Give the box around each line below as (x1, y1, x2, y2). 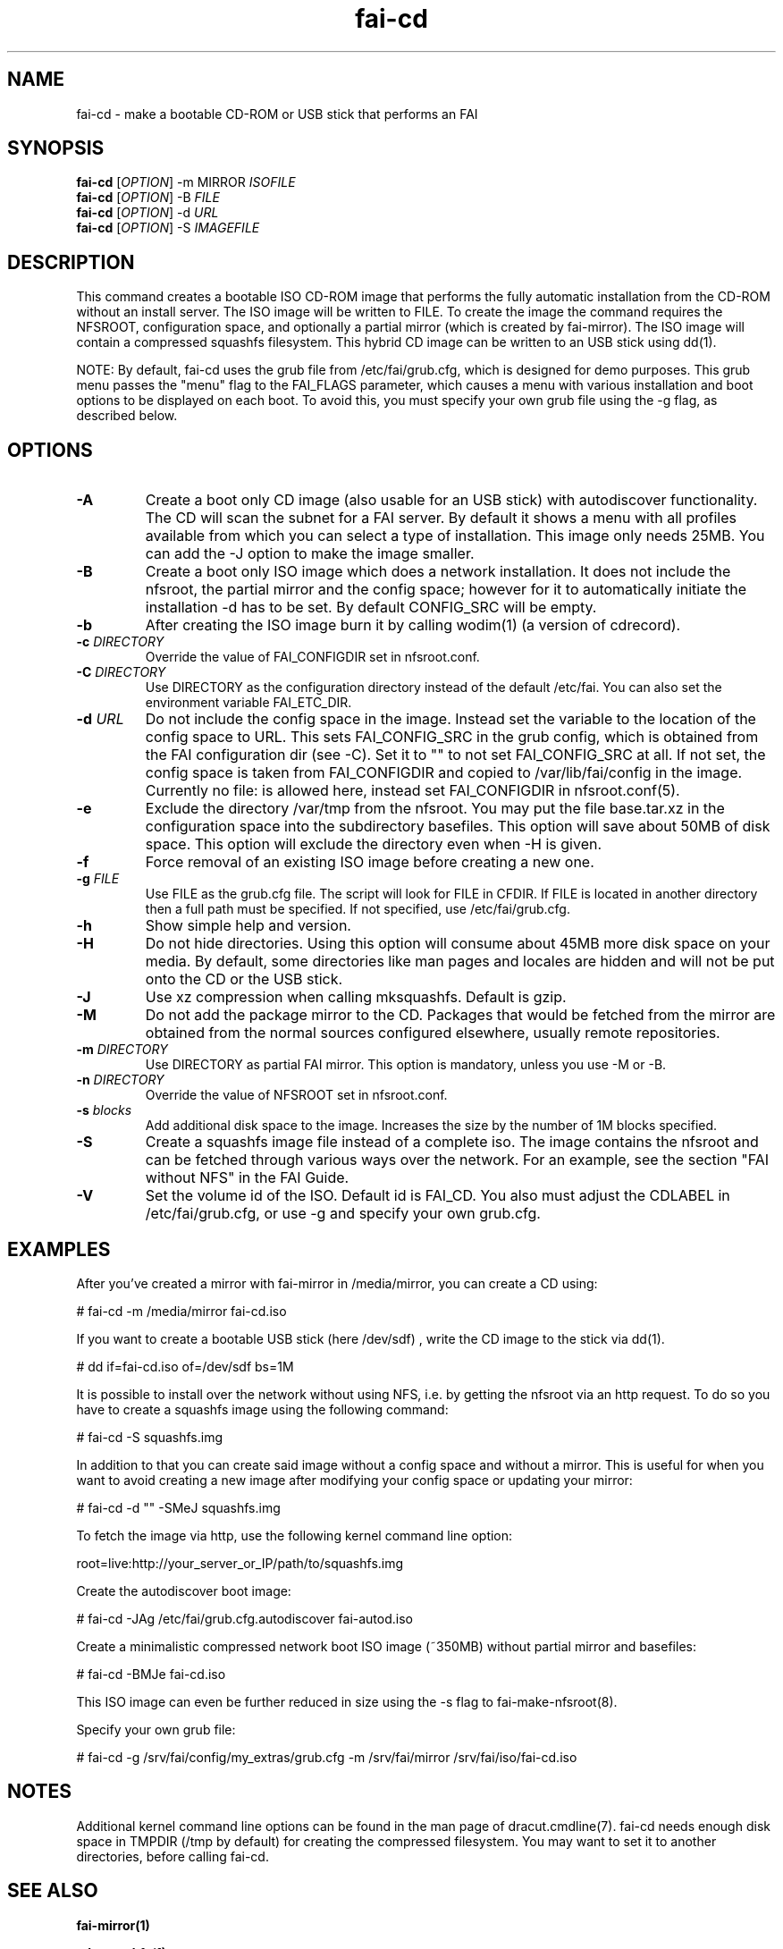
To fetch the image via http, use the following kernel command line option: (76, 1527, 513, 1543)
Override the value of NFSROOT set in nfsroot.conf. (145, 1087, 448, 1103)
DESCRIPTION (7, 250, 135, 274)
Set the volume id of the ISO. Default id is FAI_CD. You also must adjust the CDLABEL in (145, 1186, 730, 1205)
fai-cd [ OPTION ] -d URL (76, 205, 219, 221)
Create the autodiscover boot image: (76, 1582, 291, 1599)
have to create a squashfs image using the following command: (76, 1401, 449, 1417)
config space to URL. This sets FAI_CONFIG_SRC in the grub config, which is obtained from (145, 728, 759, 747)
